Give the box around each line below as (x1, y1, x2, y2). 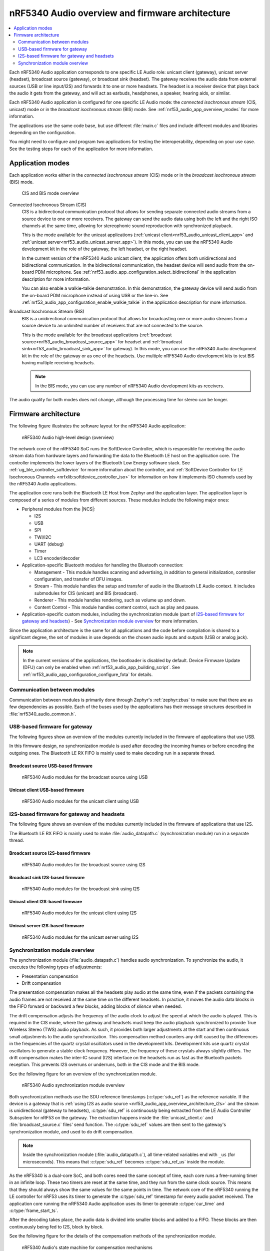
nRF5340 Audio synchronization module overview (21, 1082, 125, 1088)
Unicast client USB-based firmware (9, 787, 84, 793)
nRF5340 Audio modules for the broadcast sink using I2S (21, 886, 140, 892)
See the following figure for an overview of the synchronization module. (9, 1071, 157, 1077)
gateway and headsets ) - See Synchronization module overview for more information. (21, 618, 198, 624)
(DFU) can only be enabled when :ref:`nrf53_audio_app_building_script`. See (22, 665, 180, 671)
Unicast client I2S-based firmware (9, 898, 82, 904)
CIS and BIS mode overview (21, 190, 79, 196)
